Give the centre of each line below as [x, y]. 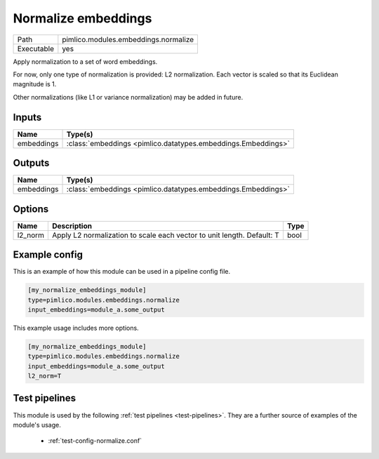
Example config [48, 255]
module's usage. [37, 425]
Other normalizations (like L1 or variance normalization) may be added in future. [128, 97]
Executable [35, 48]
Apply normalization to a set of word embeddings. [85, 61]
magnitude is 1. [35, 84]
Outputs [31, 163]
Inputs [27, 117]
